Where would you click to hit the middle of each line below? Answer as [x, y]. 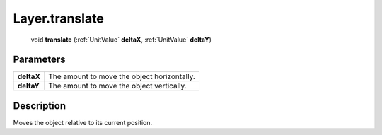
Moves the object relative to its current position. [83, 122]
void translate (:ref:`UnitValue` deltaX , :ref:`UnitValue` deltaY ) [121, 40]
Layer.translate [58, 18]
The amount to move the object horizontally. [122, 76]
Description [40, 106]
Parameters [39, 60]
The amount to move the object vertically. [117, 86]
